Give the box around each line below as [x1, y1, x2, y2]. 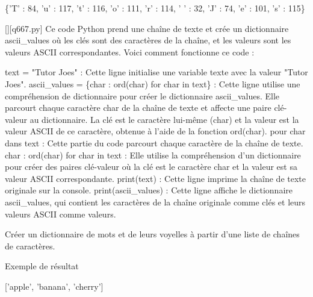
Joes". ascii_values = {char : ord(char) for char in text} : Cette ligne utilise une [5, 77, 300, 90]
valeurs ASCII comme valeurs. [5, 207, 116, 220]
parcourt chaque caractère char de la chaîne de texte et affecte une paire [5, 101, 271, 114]
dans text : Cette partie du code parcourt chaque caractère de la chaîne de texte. [5, 136, 303, 149]
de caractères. [5, 239, 55, 252]
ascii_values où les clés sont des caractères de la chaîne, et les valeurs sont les [5, 34, 291, 46]
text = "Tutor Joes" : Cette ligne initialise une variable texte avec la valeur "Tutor [5, 66, 308, 78]
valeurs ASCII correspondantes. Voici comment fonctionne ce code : [5, 45, 255, 58]
